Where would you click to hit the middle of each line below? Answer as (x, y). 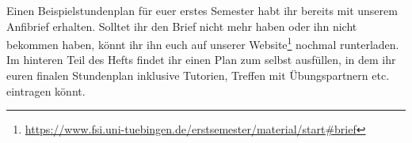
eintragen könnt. (46, 90)
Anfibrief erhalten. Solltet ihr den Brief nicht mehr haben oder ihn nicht (182, 26)
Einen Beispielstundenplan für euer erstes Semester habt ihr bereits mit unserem (202, 10)
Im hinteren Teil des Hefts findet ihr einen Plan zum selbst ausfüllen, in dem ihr (201, 60)
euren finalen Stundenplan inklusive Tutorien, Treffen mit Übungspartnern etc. (198, 75)
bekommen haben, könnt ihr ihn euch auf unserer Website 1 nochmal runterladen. (203, 43)
